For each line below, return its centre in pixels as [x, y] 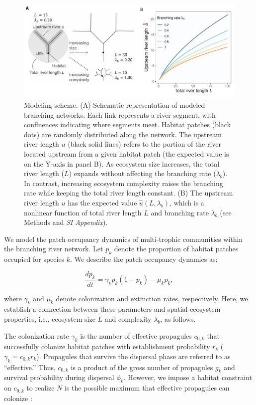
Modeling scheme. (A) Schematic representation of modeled [115, 104]
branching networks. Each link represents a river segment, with [120, 114]
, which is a [187, 202]
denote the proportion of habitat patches [176, 249]
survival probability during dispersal [59, 377]
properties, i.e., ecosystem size [50, 318]
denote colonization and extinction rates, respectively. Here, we [152, 298]
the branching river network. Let [54, 249]
